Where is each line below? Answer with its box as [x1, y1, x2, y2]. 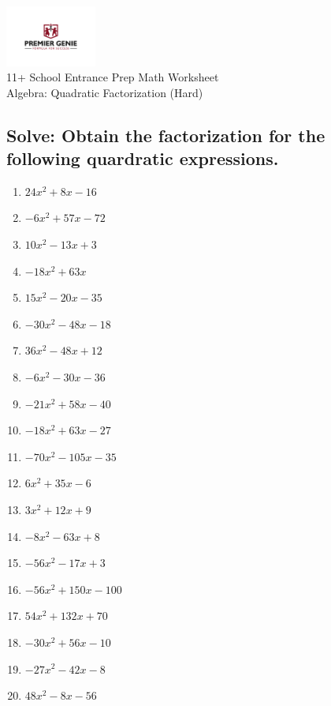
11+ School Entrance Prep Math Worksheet [6, 69, 219, 85]
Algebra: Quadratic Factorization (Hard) [6, 84, 203, 100]
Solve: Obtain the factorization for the [6, 122, 325, 147]
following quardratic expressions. [6, 146, 279, 171]
